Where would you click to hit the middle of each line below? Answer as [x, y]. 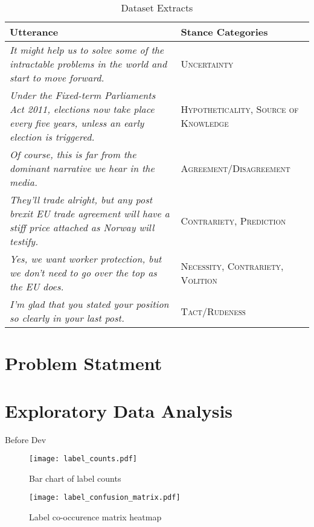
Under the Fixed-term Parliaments [83, 95]
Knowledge [205, 123]
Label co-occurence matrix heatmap [95, 517]
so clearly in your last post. [67, 318]
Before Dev [26, 439]
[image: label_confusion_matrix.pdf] [105, 498]
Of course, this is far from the [73, 154]
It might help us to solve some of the [87, 50]
